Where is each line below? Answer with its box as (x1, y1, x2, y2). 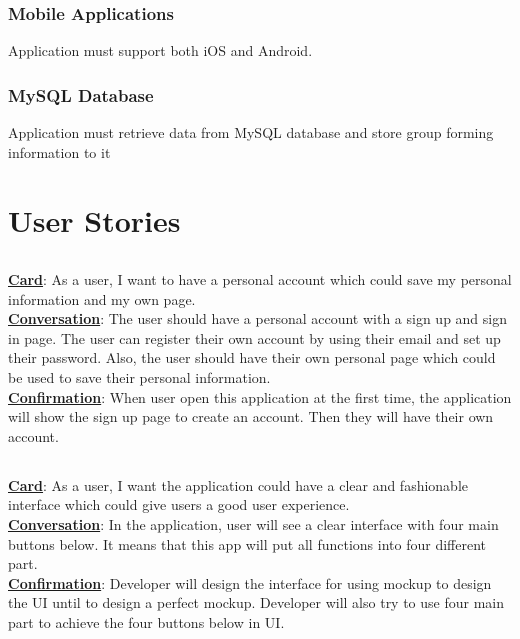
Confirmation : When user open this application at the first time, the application (8, 386, 512, 407)
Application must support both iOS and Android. (8, 40, 313, 61)
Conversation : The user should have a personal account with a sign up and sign (8, 308, 508, 329)
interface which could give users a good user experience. (8, 494, 350, 515)
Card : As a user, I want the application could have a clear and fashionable (8, 474, 469, 495)
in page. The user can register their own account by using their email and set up (8, 327, 501, 348)
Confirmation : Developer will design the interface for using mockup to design (8, 572, 492, 593)
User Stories (8, 200, 181, 241)
